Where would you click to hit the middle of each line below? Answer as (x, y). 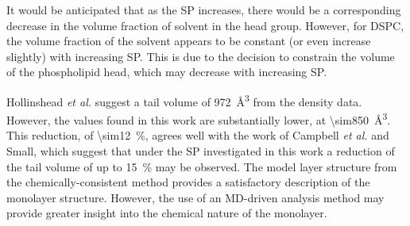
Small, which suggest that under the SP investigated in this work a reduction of (201, 151)
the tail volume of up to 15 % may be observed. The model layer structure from (202, 166)
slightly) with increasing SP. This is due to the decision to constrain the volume (201, 56)
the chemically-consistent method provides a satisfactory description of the (188, 182)
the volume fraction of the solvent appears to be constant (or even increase (189, 41)
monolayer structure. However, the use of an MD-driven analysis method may (195, 197)
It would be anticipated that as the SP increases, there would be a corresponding (204, 10)
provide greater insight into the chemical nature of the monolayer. (167, 213)
